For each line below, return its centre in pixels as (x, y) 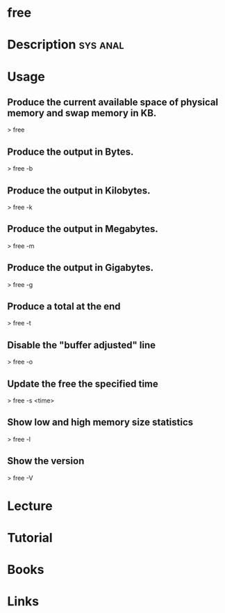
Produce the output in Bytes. (70, 152)
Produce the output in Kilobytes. (79, 191)
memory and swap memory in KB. (82, 113)
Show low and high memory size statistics (100, 422)
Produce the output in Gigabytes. (81, 268)
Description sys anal (66, 45)
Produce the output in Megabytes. (83, 229)
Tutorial (30, 538)
